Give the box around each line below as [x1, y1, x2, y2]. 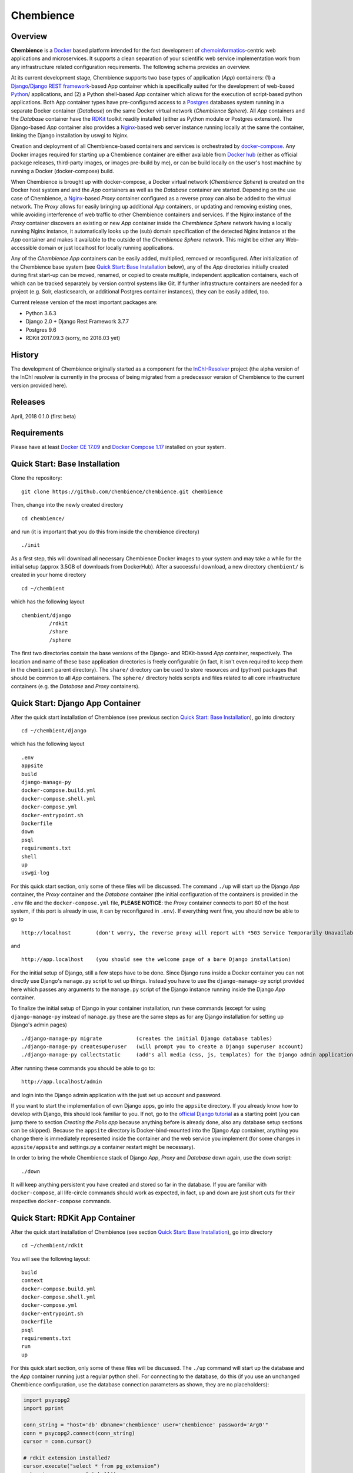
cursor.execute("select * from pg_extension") [23, 1463, 160, 1469]
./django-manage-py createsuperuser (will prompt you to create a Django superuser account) [21, 1043, 304, 1050]
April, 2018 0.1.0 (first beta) [11, 412, 76, 420]
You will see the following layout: [11, 1255, 91, 1262]
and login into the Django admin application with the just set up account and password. [11, 1091, 222, 1098]
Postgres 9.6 [25, 326, 56, 333]
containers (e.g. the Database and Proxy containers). [11, 682, 140, 689]
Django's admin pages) [11, 1021, 68, 1028]
